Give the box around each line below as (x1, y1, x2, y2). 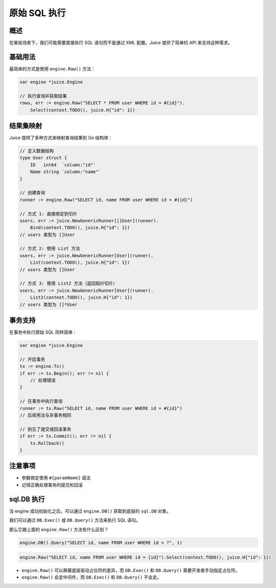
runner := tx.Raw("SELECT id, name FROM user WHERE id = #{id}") (19, 405, 183, 411)
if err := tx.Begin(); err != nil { (19, 371, 109, 376)
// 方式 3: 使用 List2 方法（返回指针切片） (19, 281, 118, 286)
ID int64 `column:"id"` (30, 162, 96, 168)
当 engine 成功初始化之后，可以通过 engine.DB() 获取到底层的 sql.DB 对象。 (9, 508, 171, 514)
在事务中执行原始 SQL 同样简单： (9, 329, 77, 335)
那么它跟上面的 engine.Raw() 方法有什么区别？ (9, 526, 109, 532)
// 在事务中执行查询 (19, 398, 63, 404)
